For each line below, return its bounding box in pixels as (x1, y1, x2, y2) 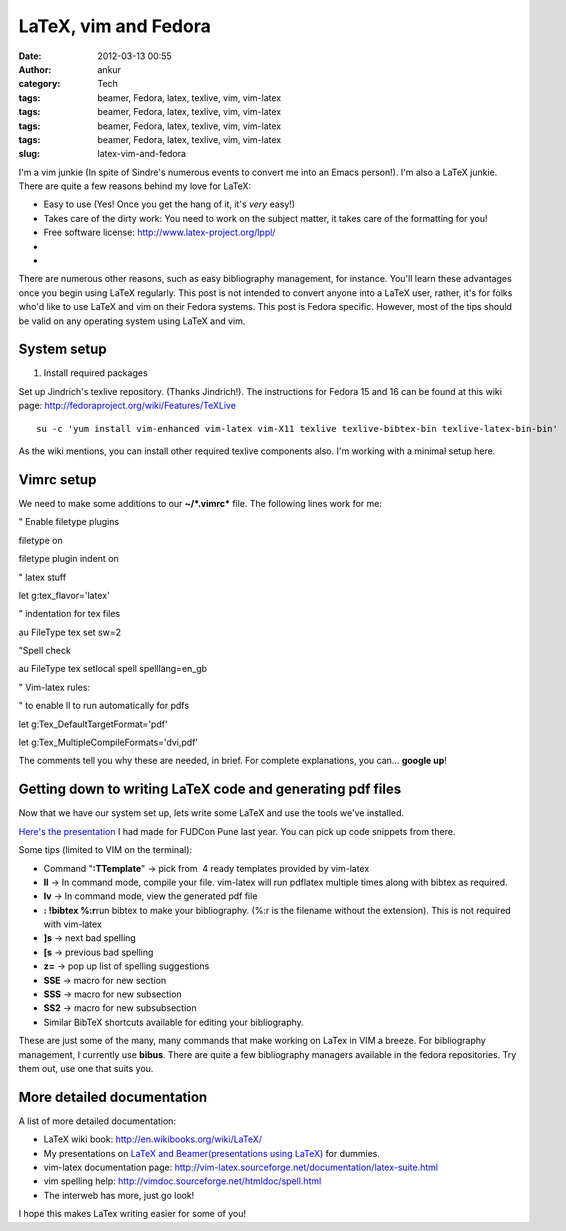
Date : (18, 50, 42, 62)
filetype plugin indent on (18, 553, 119, 565)
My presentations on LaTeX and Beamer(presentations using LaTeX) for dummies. (43, 1147, 380, 1159)
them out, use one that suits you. (18, 1062, 154, 1074)
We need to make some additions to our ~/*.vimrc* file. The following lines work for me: (18, 497, 383, 509)
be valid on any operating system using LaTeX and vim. (18, 315, 246, 327)
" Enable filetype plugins (18, 516, 120, 528)
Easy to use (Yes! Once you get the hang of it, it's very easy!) (43, 198, 295, 210)
